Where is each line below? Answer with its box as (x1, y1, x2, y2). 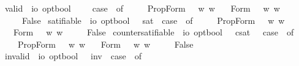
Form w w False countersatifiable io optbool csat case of (13, 26, 294, 38)
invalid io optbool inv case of (4, 50, 142, 62)
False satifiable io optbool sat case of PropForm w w (21, 13, 285, 26)
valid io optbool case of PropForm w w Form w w (4, 2, 280, 14)
